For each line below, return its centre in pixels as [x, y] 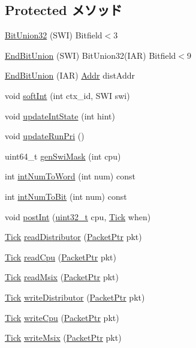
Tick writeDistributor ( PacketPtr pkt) [75, 297]
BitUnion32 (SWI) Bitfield [54, 35]
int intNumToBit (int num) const [66, 196]
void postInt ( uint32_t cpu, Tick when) [78, 216]
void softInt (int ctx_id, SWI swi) [67, 95]
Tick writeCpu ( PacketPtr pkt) [62, 317]
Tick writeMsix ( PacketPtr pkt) [63, 337]
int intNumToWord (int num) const [70, 176]
